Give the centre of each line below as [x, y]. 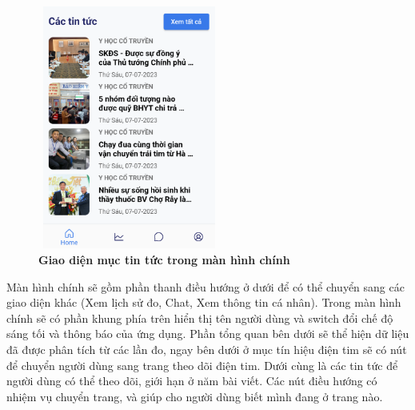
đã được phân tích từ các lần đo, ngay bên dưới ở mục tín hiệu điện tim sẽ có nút [207, 349]
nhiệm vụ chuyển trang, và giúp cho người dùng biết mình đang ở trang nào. [195, 396]
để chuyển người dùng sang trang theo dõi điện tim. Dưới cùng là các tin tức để [202, 365]
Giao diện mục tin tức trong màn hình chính [164, 259]
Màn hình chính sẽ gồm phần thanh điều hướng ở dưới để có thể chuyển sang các [206, 286]
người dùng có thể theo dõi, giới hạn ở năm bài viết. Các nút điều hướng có [192, 381]
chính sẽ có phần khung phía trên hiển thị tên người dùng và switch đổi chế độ [200, 318]
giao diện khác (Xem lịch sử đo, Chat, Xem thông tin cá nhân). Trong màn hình [204, 302]
